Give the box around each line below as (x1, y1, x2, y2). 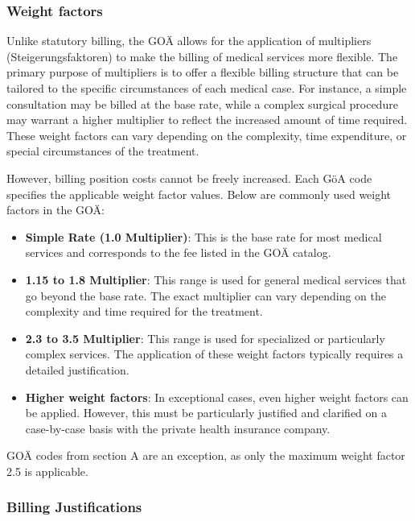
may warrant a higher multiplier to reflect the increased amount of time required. (6, 111, 408, 128)
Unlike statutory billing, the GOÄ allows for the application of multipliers (6, 32, 372, 49)
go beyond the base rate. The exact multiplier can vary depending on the (25, 287, 386, 304)
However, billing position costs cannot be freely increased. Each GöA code (6, 169, 372, 186)
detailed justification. (25, 361, 129, 378)
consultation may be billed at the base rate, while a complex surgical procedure (6, 95, 398, 112)
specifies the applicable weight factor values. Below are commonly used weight (6, 185, 392, 202)
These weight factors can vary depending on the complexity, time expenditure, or (6, 126, 407, 143)
